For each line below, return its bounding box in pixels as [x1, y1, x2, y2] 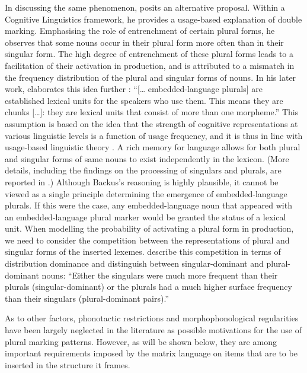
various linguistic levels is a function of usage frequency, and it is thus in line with [5, 129, 303, 141]
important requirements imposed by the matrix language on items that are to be [5, 347, 298, 359]
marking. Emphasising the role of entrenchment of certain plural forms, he [5, 24, 275, 37]
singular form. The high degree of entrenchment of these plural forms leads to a [5, 48, 294, 60]
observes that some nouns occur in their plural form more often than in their [5, 36, 284, 48]
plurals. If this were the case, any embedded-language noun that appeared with [5, 199, 292, 211]
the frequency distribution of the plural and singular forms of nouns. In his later [5, 71, 296, 83]
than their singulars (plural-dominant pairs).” [5, 292, 169, 304]
